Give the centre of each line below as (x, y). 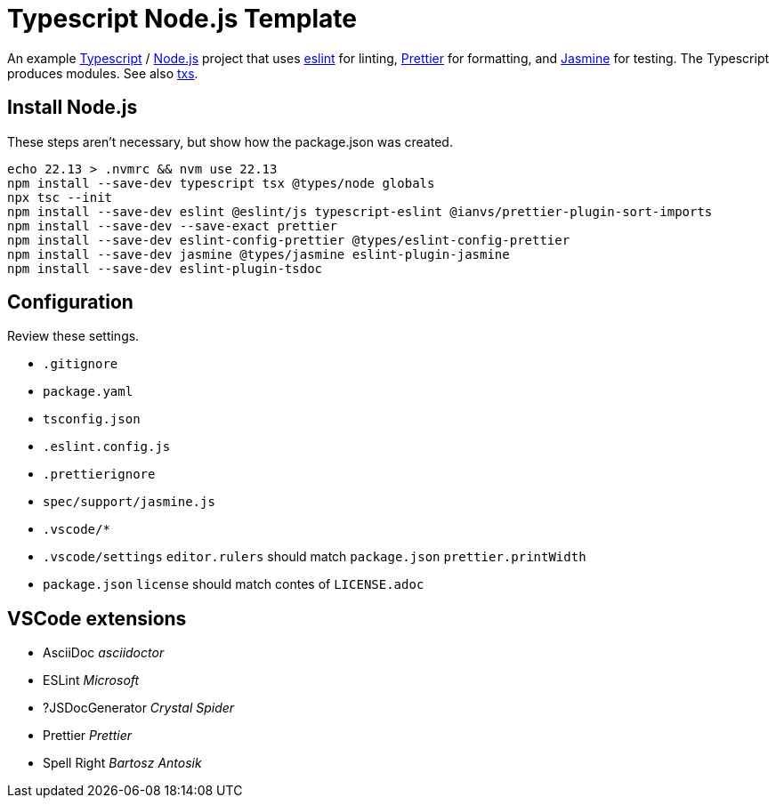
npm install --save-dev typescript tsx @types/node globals (221, 183)
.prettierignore (99, 475)
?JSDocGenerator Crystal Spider (139, 708)
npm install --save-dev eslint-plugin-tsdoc (165, 268)
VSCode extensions (97, 618)
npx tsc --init (60, 197)
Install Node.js (73, 108)
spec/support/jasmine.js (129, 502)
